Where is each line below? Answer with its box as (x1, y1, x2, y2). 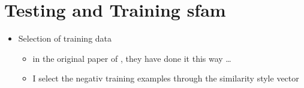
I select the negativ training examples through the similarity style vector (32, 72, 299, 84)
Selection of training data (18, 32, 112, 45)
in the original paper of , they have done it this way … (32, 52, 231, 64)
